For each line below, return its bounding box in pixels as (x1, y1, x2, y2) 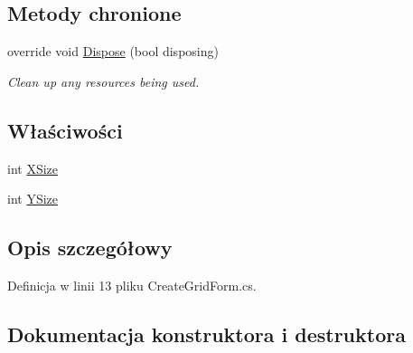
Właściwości (7, 116, 123, 144)
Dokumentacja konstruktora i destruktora (7, 320, 406, 348)
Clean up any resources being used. (7, 72, 200, 91)
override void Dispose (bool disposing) (7, 42, 219, 61)
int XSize (7, 158, 59, 177)
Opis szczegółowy (7, 234, 173, 262)
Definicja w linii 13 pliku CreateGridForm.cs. (7, 275, 257, 294)
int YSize (7, 189, 59, 208)
